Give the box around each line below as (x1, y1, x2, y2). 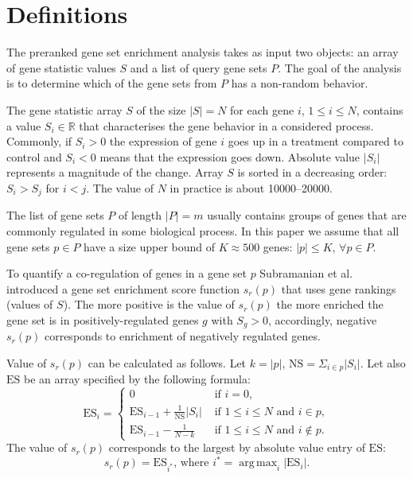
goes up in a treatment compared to (228, 133, 403, 150)
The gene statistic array (6, 101, 123, 118)
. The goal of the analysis (278, 59, 402, 76)
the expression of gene (109, 133, 217, 150)
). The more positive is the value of (63, 296, 235, 313)
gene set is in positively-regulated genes (6, 311, 199, 328)
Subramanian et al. (259, 265, 353, 282)
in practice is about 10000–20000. (169, 179, 333, 196)
